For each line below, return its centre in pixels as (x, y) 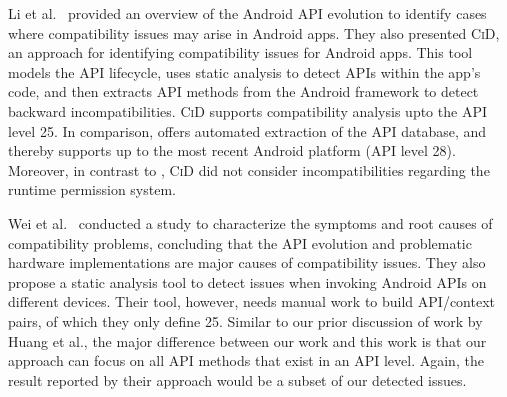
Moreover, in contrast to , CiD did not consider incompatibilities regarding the (249, 169)
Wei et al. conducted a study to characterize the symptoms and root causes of (250, 222)
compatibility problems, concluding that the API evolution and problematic (240, 242)
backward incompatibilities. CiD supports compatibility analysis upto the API (247, 110)
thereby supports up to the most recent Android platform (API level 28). (232, 150)
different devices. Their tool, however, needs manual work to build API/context (251, 301)
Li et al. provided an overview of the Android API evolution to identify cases (247, 13)
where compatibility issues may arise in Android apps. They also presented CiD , (254, 32)
